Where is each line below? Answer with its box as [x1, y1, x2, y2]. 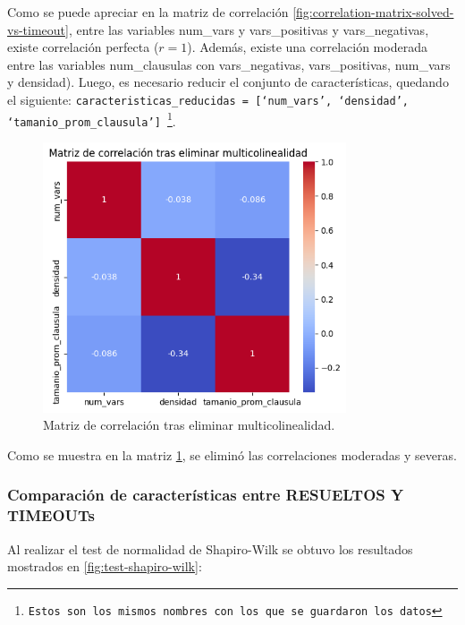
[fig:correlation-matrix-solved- [292, 3, 454, 21]
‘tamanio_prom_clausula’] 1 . [7, 108, 176, 130]
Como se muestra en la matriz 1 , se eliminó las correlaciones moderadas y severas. [7, 445, 457, 464]
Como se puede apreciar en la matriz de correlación [7, 3, 289, 21]
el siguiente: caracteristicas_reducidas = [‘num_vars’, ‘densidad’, [7, 90, 409, 108]
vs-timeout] [7, 20, 69, 39]
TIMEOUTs [7, 504, 96, 527]
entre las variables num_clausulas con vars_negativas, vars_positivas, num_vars [7, 55, 451, 73]
